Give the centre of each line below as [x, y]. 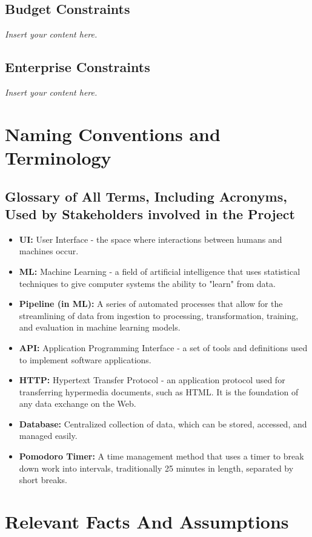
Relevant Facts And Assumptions [147, 522]
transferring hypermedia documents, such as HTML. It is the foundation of [159, 391]
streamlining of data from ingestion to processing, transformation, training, [159, 315]
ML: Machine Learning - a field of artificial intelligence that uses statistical [160, 271]
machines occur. [49, 251]
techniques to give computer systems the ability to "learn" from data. [147, 283]
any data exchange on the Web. [78, 404]
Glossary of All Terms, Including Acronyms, [146, 196]
